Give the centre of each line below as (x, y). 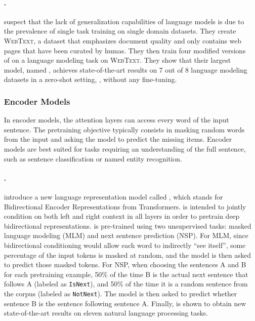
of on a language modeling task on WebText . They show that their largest (117, 60)
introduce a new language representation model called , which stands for (113, 196)
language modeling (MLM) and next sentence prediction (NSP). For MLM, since (126, 235)
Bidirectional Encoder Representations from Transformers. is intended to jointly (125, 206)
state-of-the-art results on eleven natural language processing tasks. (106, 313)
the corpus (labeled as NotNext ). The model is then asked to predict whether (121, 293)
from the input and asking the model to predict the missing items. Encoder (118, 139)
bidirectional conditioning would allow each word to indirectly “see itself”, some (125, 245)
